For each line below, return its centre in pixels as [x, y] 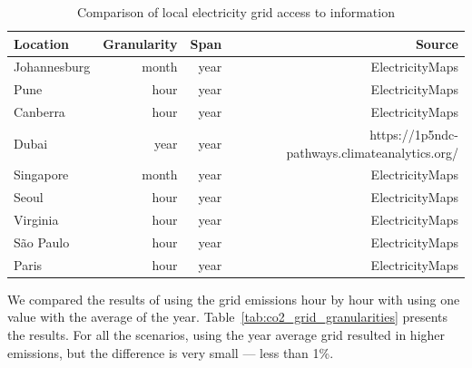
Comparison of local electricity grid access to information [236, 12]
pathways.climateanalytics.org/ [372, 152]
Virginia [36, 220]
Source [437, 43]
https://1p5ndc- [414, 134]
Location [41, 43]
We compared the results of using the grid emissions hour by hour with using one [234, 299]
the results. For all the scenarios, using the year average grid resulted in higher [226, 335]
